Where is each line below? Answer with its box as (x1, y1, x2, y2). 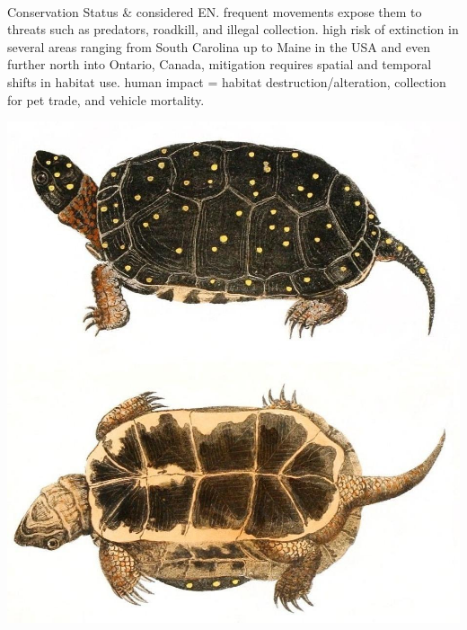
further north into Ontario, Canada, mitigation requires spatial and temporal (7, 55, 432, 74)
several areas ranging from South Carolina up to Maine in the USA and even (7, 37, 430, 56)
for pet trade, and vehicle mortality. (7, 90, 205, 109)
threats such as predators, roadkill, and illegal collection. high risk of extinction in (7, 20, 459, 39)
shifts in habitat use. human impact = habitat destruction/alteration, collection (7, 72, 446, 91)
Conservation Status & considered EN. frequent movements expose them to (7, 2, 422, 21)
